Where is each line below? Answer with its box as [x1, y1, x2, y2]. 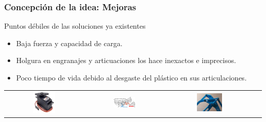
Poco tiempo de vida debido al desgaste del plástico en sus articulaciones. [16, 72, 247, 83]
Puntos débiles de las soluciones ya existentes [4, 21, 146, 31]
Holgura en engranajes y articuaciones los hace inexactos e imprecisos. [16, 55, 236, 66]
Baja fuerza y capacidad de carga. [16, 37, 123, 48]
